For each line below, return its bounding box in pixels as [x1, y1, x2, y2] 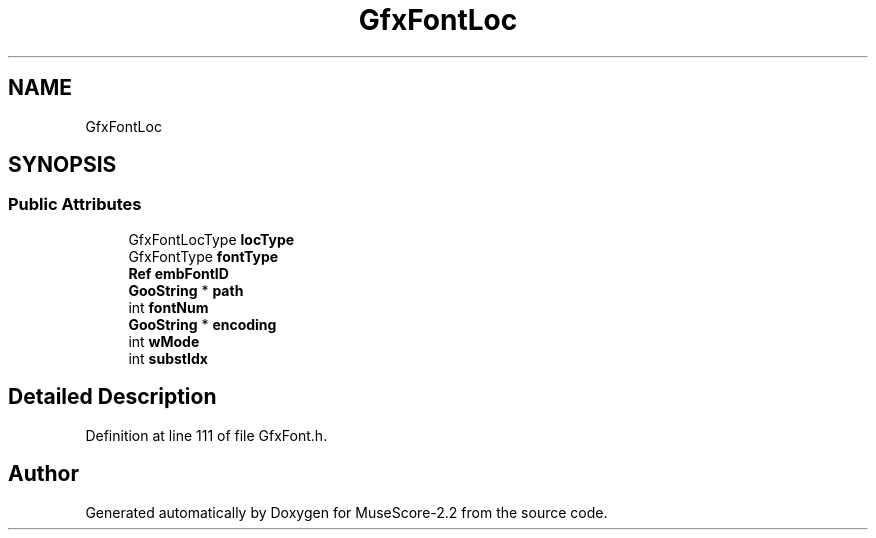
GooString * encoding [128, 315, 277, 333]
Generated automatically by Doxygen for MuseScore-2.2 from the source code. [85, 503, 608, 521]
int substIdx [128, 349, 208, 367]
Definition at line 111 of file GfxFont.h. [85, 426, 328, 444]
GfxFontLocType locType [128, 230, 295, 248]
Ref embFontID [128, 264, 229, 282]
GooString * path [128, 281, 244, 299]
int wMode [128, 332, 200, 350]
